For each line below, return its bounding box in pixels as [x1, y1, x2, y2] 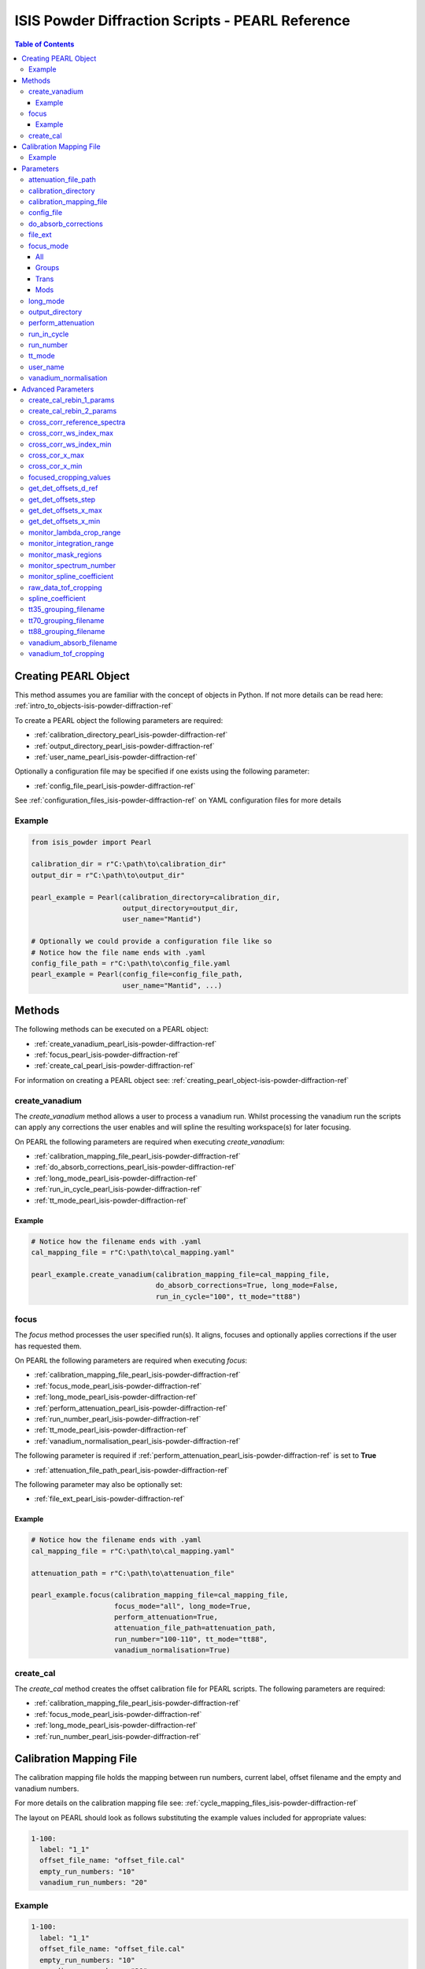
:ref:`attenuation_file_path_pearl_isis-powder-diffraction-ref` [34, 1465, 230, 1474]
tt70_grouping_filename [28, 615, 105, 625]
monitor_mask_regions [28, 550, 102, 559]
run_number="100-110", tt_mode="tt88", [114, 1634, 268, 1644]
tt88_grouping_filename [28, 627, 105, 636]
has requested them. [14, 1341, 82, 1351]
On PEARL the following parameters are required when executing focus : [14, 1355, 248, 1366]
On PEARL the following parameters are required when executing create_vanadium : [14, 1137, 285, 1146]
